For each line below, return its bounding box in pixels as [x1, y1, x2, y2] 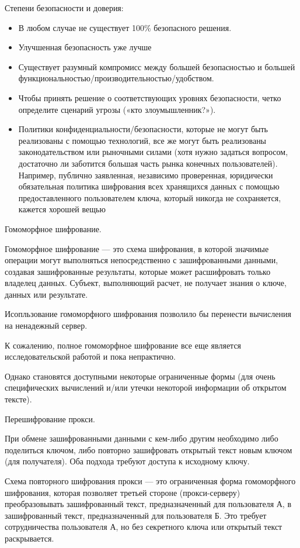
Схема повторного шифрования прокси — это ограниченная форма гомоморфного [5, 475, 296, 487]
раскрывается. [5, 532, 54, 544]
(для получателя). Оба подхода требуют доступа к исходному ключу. [5, 455, 250, 467]
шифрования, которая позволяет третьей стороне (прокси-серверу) [5, 486, 240, 498]
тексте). [5, 393, 32, 405]
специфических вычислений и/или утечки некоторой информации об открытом [5, 381, 287, 394]
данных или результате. [5, 288, 88, 300]
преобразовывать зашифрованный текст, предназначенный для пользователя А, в [5, 498, 292, 510]
